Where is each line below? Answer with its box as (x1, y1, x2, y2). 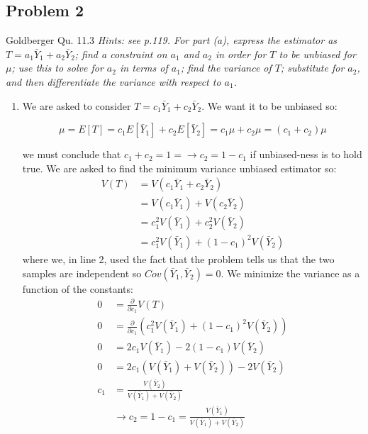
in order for (215, 46, 267, 61)
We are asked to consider (22, 98, 131, 113)
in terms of (119, 60, 168, 75)
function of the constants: (22, 281, 133, 296)
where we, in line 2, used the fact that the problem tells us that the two (22, 251, 335, 266)
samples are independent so (22, 265, 142, 280)
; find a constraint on (74, 46, 167, 61)
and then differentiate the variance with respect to (6, 74, 221, 89)
